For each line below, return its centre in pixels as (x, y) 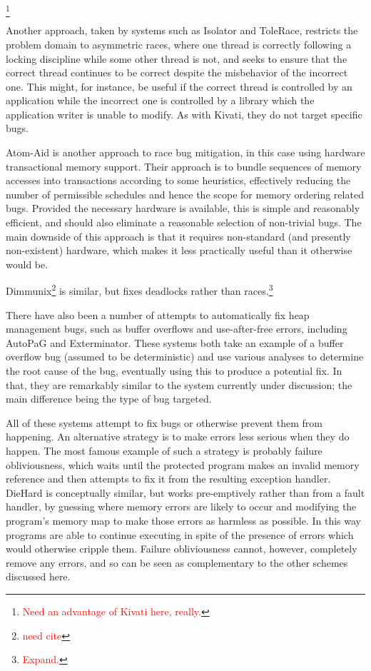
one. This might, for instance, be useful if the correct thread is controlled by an (179, 86)
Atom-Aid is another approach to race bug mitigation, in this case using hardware (185, 152)
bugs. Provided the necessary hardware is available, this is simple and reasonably (183, 208)
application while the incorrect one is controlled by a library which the (160, 100)
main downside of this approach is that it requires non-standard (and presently (178, 236)
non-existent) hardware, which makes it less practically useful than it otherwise (179, 250)
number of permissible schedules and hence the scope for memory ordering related (185, 194)
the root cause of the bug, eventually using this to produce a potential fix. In (174, 371)
